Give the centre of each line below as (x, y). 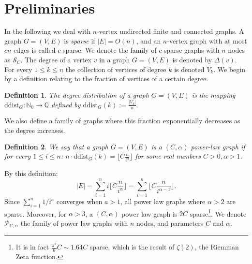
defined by (66, 104)
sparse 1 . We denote (218, 213)
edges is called (35, 50)
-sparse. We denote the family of (109, 50)
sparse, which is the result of (132, 247)
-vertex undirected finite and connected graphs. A (170, 31)
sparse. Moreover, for (36, 213)
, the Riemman (217, 247)
